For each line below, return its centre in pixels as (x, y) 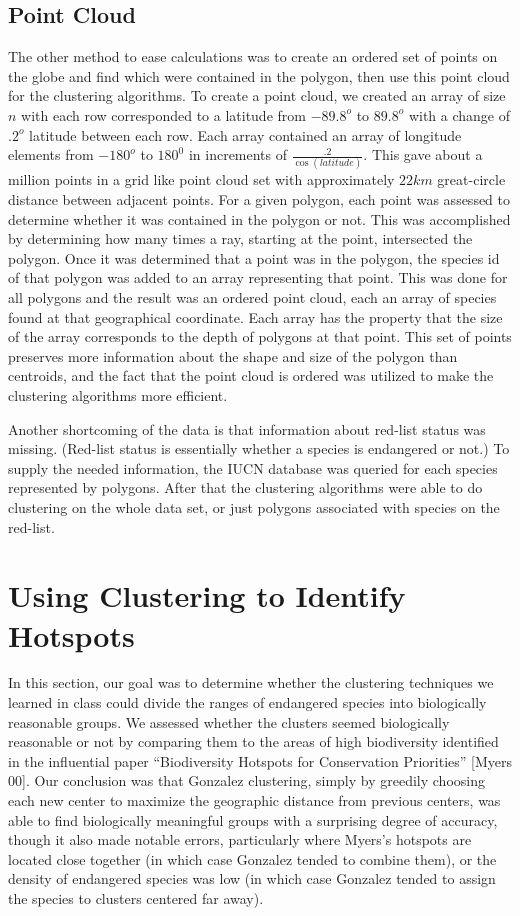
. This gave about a (423, 154)
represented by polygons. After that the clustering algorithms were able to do (245, 487)
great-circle (471, 179)
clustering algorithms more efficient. (118, 395)
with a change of (459, 114)
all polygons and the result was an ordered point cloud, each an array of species (252, 297)
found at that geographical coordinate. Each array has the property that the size (255, 316)
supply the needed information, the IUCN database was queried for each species (253, 467)
